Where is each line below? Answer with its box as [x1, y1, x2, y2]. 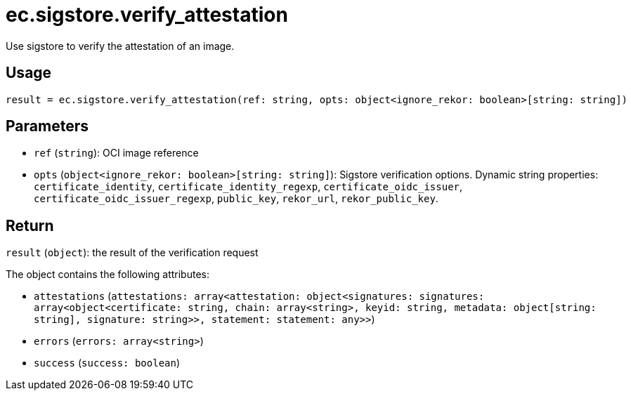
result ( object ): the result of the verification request [6, 246, 259, 259]
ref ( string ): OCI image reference [34, 147, 199, 159]
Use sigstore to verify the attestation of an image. [6, 39, 235, 52]
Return [6, 216, 54, 235]
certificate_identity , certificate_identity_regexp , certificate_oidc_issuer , [34, 180, 463, 193]
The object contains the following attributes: [6, 268, 210, 281]
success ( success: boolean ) [34, 357, 181, 369]
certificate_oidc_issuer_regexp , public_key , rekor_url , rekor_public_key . [34, 192, 438, 205]
